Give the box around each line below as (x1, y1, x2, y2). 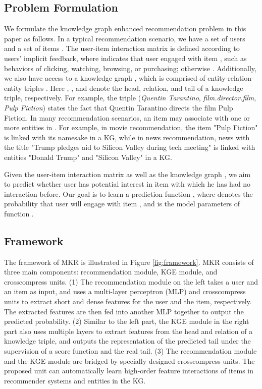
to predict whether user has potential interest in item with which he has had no (4, 179, 251, 189)
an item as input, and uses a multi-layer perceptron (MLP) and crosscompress (4, 286, 246, 297)
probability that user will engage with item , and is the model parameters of (4, 198, 240, 209)
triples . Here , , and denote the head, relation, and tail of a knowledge (24, 82, 243, 93)
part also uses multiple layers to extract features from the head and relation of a (4, 325, 253, 336)
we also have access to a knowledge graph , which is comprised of (4, 73, 205, 83)
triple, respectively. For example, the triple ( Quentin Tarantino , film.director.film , (4, 92, 256, 103)
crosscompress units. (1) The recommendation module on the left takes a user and (4, 276, 258, 287)
